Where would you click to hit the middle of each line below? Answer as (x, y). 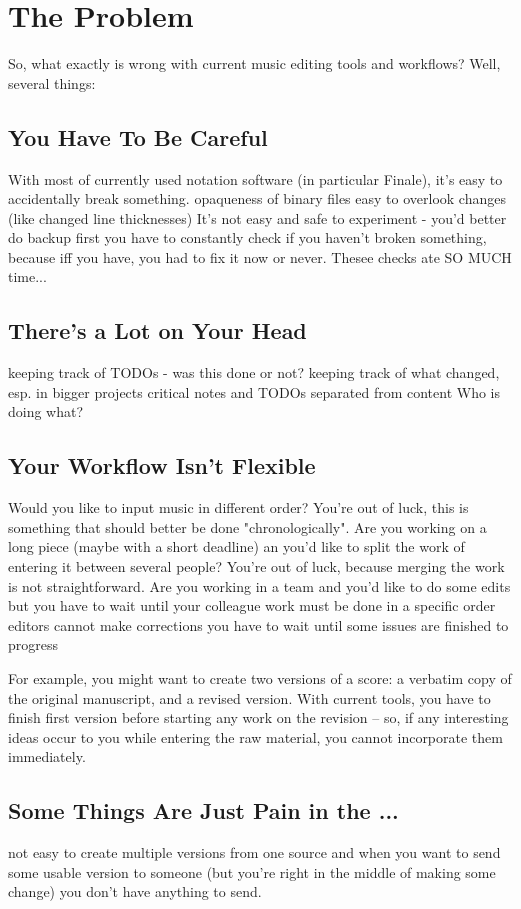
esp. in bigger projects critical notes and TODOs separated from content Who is (254, 391)
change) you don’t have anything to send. (135, 891)
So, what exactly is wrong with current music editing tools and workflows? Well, (254, 63)
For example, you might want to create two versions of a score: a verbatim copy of (260, 678)
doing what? (46, 411)
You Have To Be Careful (138, 136)
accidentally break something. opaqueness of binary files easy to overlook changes (257, 198)
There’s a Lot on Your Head (157, 330)
